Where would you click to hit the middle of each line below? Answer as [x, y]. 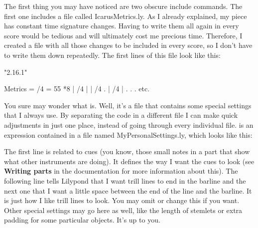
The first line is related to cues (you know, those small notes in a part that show [127, 151]
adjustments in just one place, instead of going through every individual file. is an [129, 124]
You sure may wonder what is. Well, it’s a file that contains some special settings [128, 105]
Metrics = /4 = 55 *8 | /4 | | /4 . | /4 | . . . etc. [77, 89]
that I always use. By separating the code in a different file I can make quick [121, 115]
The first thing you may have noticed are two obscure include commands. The [123, 6]
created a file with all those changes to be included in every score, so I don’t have [128, 45]
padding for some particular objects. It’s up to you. [82, 220]
